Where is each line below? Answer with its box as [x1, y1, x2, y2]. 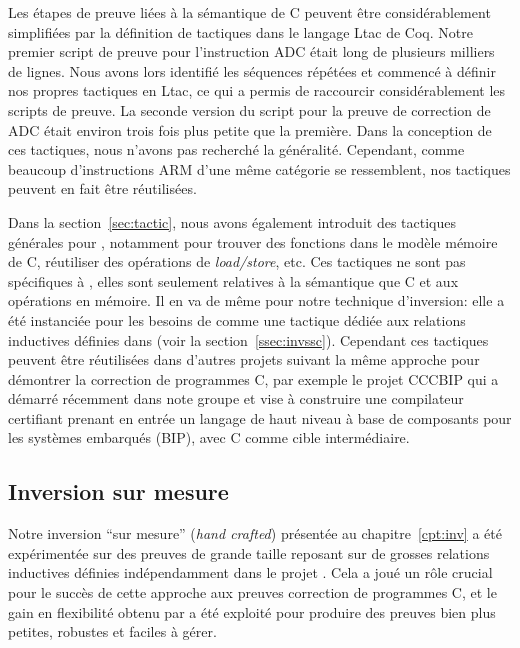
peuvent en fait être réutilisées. [8, 178, 197, 199]
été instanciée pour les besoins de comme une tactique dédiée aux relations [8, 309, 466, 330]
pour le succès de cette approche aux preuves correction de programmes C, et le [8, 582, 497, 603]
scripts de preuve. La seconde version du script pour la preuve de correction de [8, 99, 491, 120]
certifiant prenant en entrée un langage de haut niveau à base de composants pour [8, 407, 512, 428]
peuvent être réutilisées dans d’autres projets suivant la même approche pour [8, 349, 480, 370]
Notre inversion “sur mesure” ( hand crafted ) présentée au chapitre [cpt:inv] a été [8, 523, 502, 544]
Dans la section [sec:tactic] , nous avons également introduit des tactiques [8, 211, 456, 232]
